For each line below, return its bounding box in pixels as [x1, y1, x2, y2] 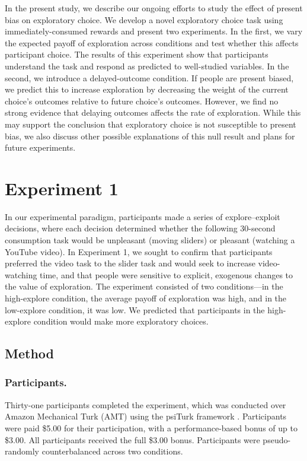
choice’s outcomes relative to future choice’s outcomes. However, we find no [5, 94, 279, 107]
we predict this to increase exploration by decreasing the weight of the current [5, 83, 289, 96]
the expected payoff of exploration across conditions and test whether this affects [5, 36, 299, 49]
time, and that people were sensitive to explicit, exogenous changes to [40, 268, 293, 281]
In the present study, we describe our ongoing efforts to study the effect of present [5, 2, 303, 14]
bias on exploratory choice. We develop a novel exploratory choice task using [5, 13, 283, 26]
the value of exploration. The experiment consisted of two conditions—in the [5, 280, 283, 293]
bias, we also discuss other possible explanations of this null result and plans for [5, 129, 295, 142]
